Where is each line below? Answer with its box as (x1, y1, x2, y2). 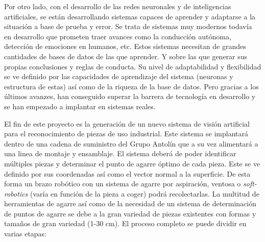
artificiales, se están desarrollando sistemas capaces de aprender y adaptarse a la (4, 11, 256, 21)
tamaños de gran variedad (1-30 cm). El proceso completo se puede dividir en (4, 218, 247, 229)
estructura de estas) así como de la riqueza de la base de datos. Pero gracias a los (4, 81, 259, 91)
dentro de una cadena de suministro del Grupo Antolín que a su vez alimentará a (4, 138, 258, 149)
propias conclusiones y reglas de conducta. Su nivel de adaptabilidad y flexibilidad (4, 61, 261, 71)
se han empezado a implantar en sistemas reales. (4, 101, 156, 111)
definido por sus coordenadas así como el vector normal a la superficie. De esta (4, 168, 251, 179)
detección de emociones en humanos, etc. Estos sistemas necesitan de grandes (4, 41, 246, 52)
